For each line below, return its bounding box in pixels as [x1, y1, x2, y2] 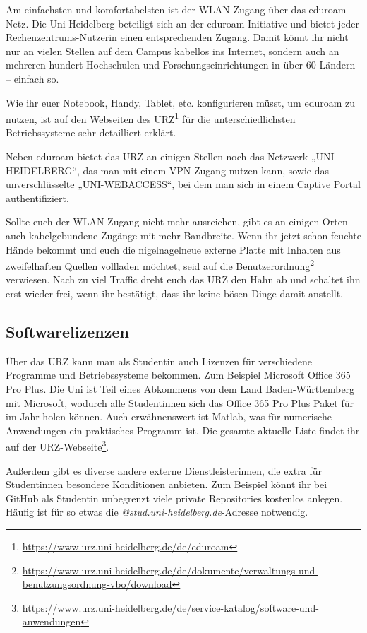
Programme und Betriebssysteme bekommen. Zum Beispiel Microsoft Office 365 [6, 367, 351, 382]
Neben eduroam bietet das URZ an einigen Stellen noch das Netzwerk [6, 149, 308, 163]
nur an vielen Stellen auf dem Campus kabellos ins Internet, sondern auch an [6, 43, 339, 58]
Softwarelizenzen [6, 320, 129, 342]
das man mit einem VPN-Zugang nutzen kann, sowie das [83, 162, 330, 177]
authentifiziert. [6, 190, 69, 205]
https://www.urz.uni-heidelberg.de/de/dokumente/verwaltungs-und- [22, 562, 318, 577]
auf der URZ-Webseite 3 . [6, 437, 109, 454]
